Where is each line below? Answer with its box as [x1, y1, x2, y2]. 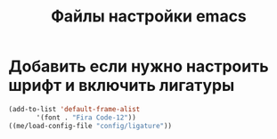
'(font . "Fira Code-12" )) [36, 113, 137, 122]
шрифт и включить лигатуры [8, 76, 235, 95]
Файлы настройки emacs [51, 6, 247, 27]
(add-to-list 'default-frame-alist [8, 104, 141, 113]
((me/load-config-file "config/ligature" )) [8, 121, 173, 130]
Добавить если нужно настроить [8, 56, 269, 77]
